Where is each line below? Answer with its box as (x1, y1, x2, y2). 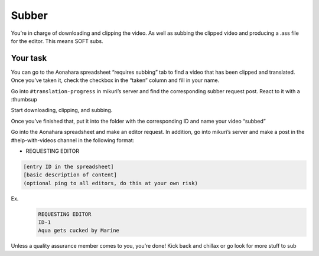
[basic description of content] (23, 172, 118, 178)
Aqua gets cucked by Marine (38, 227, 119, 234)
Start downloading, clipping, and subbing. (11, 107, 113, 114)
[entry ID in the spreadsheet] (23, 163, 115, 170)
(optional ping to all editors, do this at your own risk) (23, 180, 198, 186)
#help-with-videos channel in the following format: (11, 136, 135, 144)
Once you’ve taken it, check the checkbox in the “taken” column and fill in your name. (11, 77, 220, 84)
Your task (11, 53, 47, 63)
